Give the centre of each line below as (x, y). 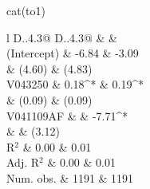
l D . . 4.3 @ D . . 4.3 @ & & (62, 37)
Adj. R (23, 162)
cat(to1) (26, 10)
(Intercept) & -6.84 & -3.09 (73, 53)
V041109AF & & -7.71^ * (67, 115)
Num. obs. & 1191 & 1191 (70, 177)
